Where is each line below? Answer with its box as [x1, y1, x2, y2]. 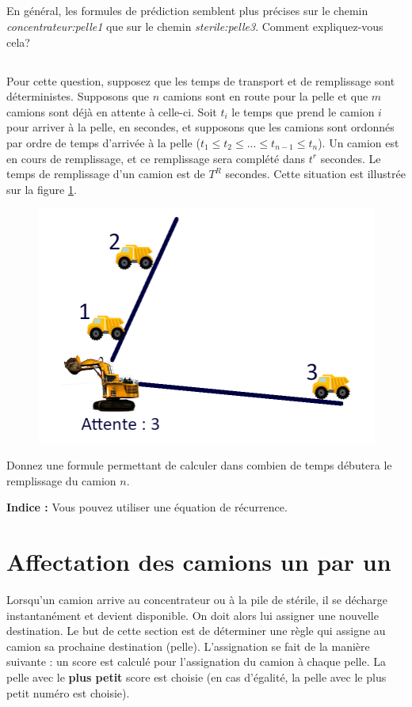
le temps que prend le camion [231, 103, 375, 120]
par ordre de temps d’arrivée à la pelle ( [6, 134, 200, 150]
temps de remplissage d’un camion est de [6, 165, 205, 182]
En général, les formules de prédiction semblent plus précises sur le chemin [6, 2, 368, 19]
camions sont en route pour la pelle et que [162, 88, 368, 105]
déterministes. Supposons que [6, 88, 150, 105]
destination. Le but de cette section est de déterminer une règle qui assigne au [6, 622, 386, 639]
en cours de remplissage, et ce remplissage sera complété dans [6, 150, 306, 166]
